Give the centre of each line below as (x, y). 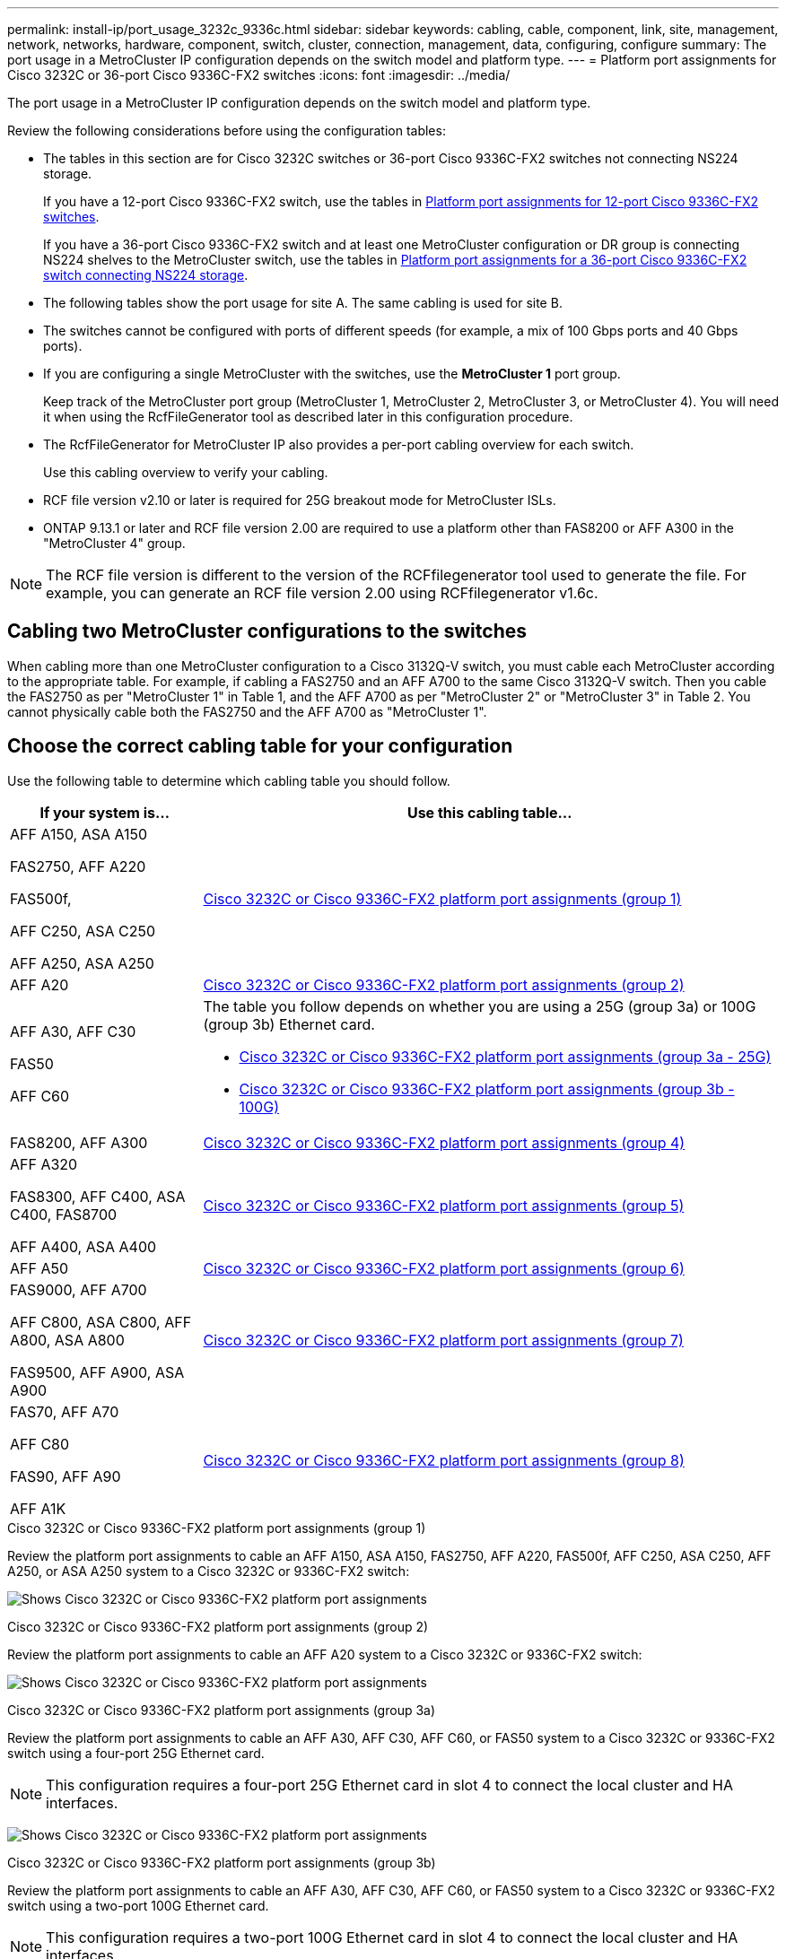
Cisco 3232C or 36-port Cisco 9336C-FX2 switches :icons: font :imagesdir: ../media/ (259, 75)
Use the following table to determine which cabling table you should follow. (229, 780)
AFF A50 (39, 1268)
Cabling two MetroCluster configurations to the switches (267, 631)
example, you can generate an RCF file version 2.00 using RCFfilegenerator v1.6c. (322, 593)
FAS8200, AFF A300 (79, 1142)
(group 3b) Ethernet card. (289, 1024)
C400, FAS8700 (64, 1214)
